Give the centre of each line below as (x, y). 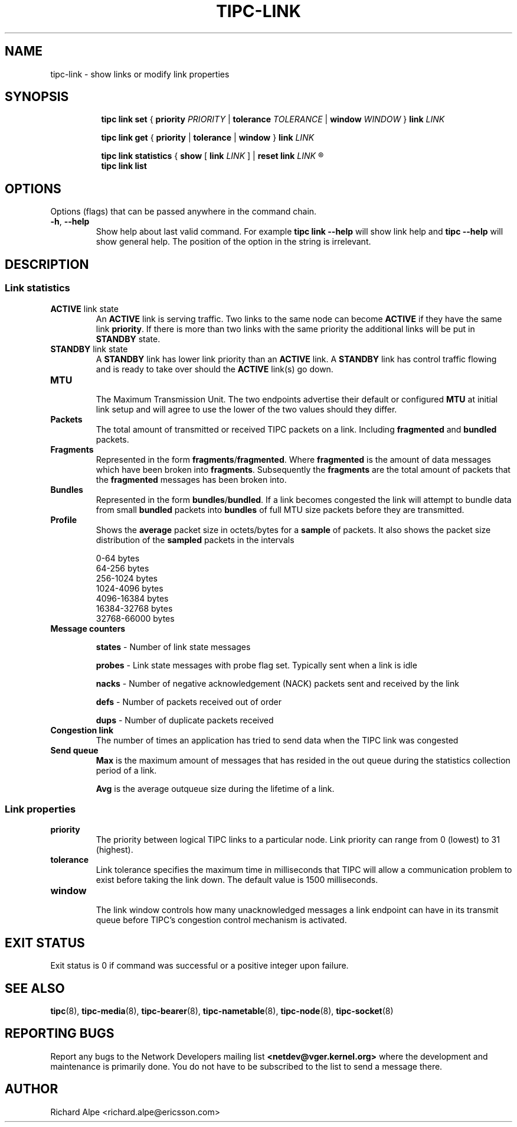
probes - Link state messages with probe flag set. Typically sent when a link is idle (256, 665)
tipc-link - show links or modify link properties (140, 74)
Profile (64, 519)
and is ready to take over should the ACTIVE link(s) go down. (215, 369)
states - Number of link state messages (173, 647)
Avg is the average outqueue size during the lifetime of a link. (215, 788)
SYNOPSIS (37, 97)
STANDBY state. (128, 339)
